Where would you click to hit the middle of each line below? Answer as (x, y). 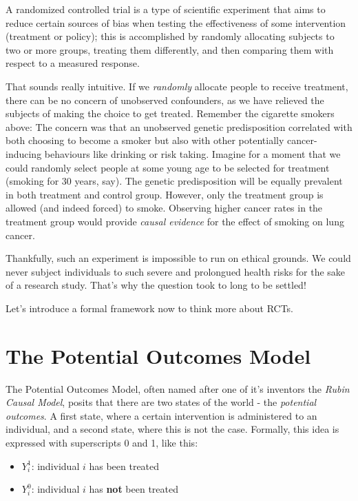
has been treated (124, 466)
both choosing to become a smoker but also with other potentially (145, 140)
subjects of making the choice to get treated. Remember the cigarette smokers (170, 113)
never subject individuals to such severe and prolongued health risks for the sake (176, 271)
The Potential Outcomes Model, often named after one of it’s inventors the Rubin (178, 388)
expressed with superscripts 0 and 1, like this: (102, 442)
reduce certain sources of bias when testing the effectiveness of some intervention (176, 22)
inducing (24, 153)
